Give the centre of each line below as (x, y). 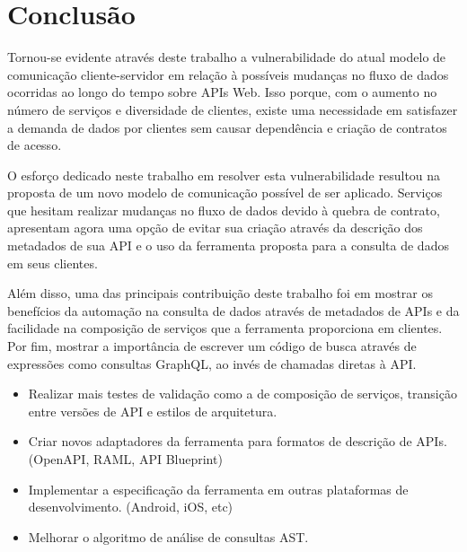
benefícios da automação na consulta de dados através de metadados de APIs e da (233, 310)
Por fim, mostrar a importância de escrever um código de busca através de (212, 346)
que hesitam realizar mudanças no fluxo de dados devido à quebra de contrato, (224, 210)
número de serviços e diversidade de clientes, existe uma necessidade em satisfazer (233, 109)
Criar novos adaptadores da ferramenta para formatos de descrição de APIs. (238, 441)
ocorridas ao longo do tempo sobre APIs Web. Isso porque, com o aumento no (222, 92)
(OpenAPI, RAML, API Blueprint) (125, 459)
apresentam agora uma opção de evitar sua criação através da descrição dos (215, 228)
